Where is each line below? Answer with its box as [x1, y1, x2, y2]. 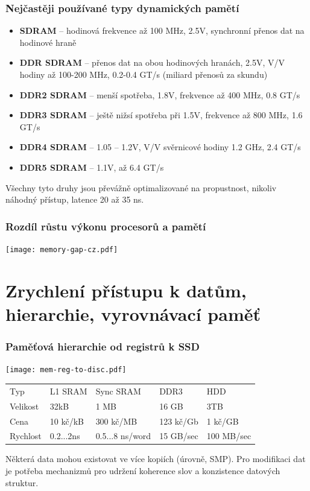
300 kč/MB [95, 414, 138, 427]
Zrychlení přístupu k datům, [5, 277, 247, 302]
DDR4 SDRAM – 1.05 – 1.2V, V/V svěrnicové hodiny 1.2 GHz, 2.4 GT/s [19, 141, 301, 153]
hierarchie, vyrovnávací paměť [5, 302, 261, 326]
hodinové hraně [19, 36, 77, 48]
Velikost [10, 399, 39, 412]
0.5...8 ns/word [95, 429, 151, 442]
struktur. [5, 476, 39, 489]
